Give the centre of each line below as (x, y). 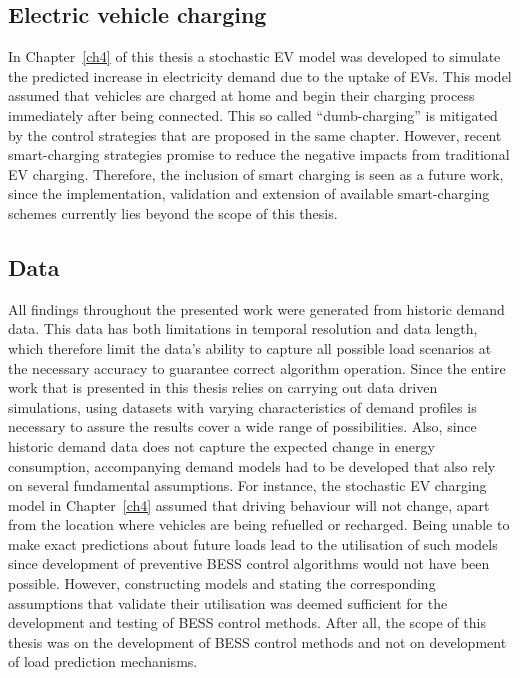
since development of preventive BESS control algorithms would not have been (249, 563)
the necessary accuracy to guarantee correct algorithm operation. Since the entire (257, 367)
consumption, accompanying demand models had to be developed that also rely (252, 465)
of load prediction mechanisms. (103, 661)
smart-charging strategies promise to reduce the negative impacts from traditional (259, 154)
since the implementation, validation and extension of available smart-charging (249, 193)
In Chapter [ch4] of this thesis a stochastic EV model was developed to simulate (254, 56)
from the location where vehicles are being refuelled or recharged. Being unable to (259, 524)
